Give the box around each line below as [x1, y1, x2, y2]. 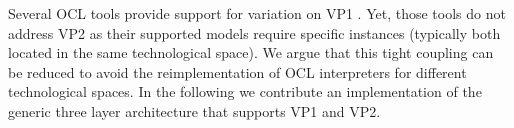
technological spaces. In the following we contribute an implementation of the [8, 81, 482, 102]
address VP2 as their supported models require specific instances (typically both [8, 22, 501, 43]
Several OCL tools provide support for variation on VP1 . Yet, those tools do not [8, 3, 506, 23]
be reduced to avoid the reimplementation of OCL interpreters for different [8, 61, 467, 82]
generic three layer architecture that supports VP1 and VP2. [8, 100, 381, 121]
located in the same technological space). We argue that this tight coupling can [8, 42, 494, 63]
